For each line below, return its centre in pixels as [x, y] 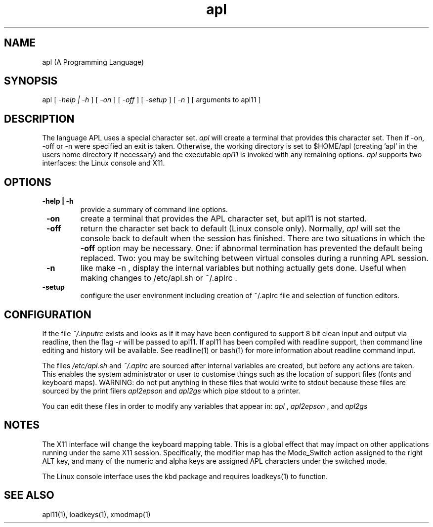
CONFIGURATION [48, 314]
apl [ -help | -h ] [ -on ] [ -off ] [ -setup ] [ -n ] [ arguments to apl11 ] [152, 100]
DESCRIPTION [39, 119]
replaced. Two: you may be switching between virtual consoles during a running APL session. [254, 258]
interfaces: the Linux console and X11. [104, 163]
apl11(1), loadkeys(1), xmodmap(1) [96, 514]
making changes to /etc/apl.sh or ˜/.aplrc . [159, 278]
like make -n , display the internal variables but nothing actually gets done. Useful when [243, 268]
